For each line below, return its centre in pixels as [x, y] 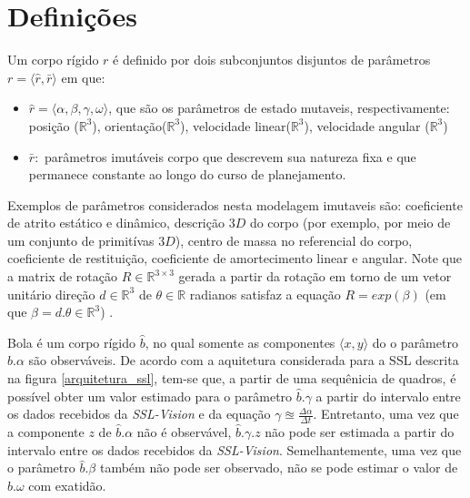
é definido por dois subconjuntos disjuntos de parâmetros [272, 60]
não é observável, [184, 432]
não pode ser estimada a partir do [360, 432]
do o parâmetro [415, 342]
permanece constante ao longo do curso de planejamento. [187, 174]
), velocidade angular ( [367, 125]
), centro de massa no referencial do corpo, [294, 240]
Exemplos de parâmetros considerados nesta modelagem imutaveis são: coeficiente [235, 204]
